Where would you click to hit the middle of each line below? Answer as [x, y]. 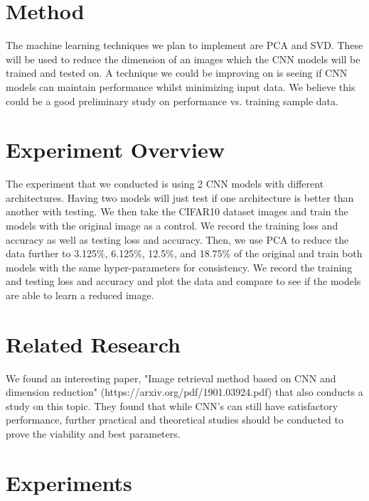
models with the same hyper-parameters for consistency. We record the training [179, 267]
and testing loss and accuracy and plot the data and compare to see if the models [183, 281]
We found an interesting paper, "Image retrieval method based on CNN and [171, 378]
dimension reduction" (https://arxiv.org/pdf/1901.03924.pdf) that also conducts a [184, 392]
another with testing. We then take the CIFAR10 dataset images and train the [177, 211]
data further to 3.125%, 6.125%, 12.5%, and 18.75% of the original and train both [184, 253]
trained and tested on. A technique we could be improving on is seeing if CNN [177, 73]
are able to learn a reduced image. [80, 295]
